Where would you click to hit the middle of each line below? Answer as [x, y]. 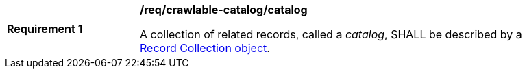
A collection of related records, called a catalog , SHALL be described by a [331, 34]
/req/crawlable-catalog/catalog [224, 10]
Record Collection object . [205, 48]
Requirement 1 [45, 29]
